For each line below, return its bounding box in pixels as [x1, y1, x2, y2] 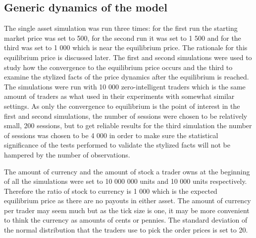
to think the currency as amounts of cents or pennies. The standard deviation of [4, 215, 248, 225]
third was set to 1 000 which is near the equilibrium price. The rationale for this [4, 42, 248, 53]
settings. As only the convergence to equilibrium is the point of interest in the [4, 100, 240, 111]
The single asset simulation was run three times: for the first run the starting [4, 23, 238, 33]
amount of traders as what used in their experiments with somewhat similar [4, 91, 235, 101]
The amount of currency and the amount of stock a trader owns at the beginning [4, 166, 250, 176]
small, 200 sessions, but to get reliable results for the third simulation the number [4, 120, 252, 131]
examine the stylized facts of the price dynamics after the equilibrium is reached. [4, 72, 249, 82]
